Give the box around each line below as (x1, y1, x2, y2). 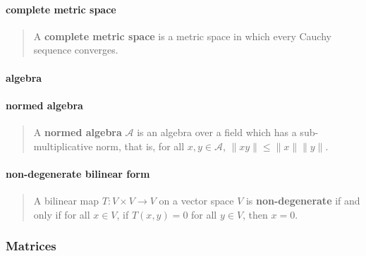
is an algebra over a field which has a (137, 124, 297, 139)
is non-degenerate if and (245, 193, 360, 207)
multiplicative (33, 138, 93, 153)
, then (243, 207, 268, 221)
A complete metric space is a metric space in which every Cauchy (33, 28, 331, 43)
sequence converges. (33, 42, 118, 57)
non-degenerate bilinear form (6, 166, 150, 181)
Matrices (6, 237, 56, 255)
